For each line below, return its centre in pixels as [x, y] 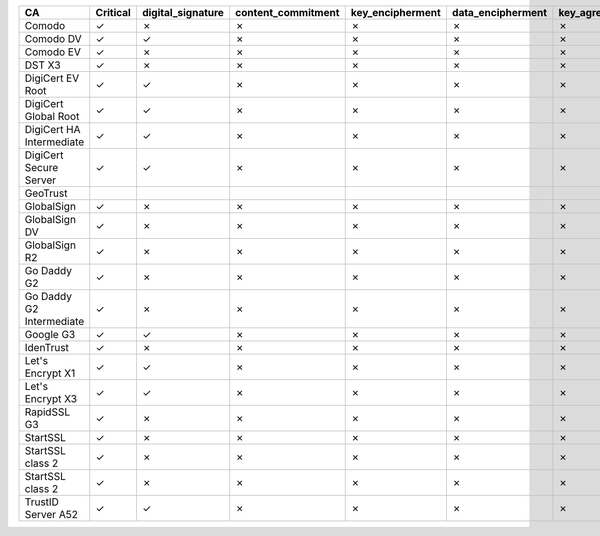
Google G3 [50, 334]
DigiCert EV [52, 78]
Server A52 [51, 514]
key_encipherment [396, 12]
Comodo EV [53, 52]
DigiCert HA [52, 129]
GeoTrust [46, 193]
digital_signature [183, 12]
